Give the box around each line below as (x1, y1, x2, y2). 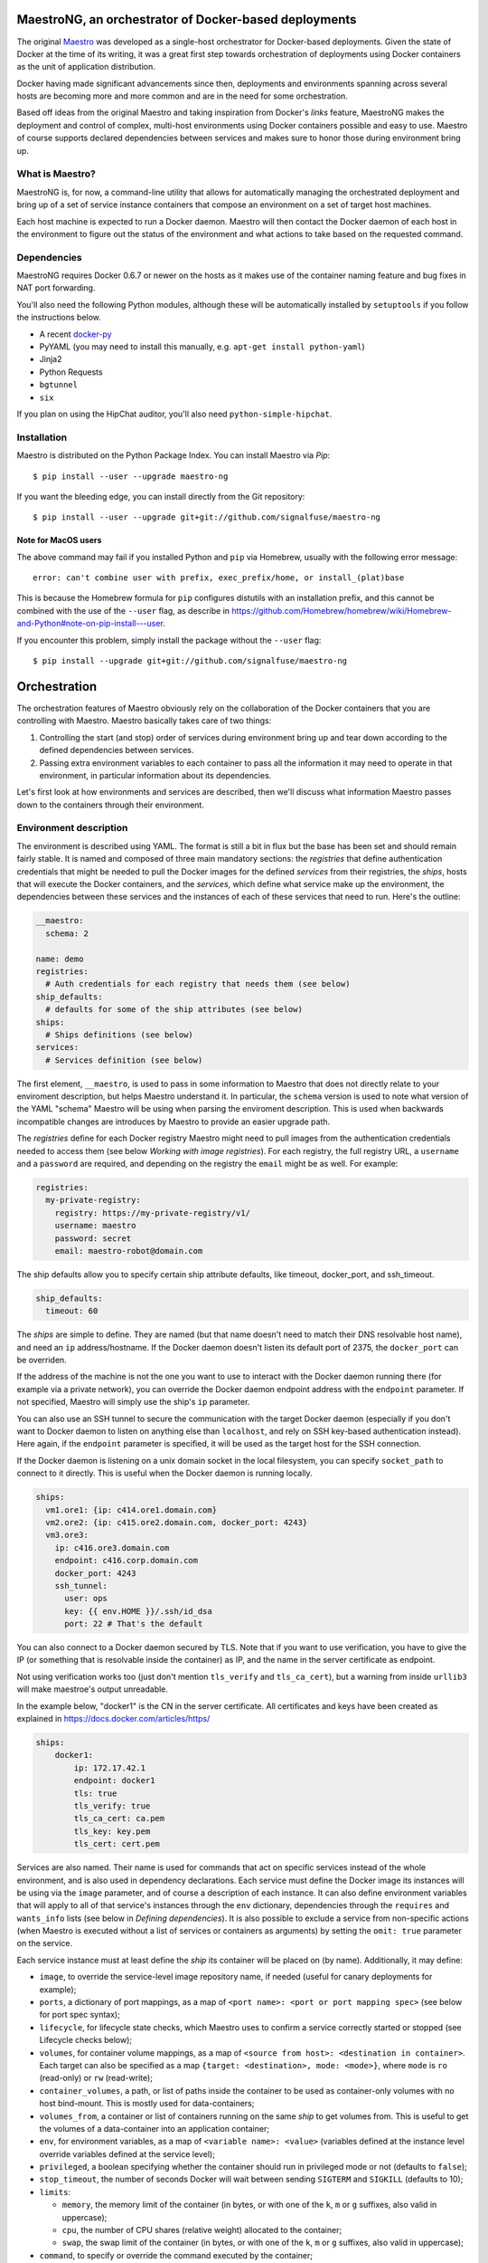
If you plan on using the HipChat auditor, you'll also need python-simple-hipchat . (16, 408, 333, 419)
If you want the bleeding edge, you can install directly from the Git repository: (16, 491, 305, 501)
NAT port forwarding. (16, 282, 96, 293)
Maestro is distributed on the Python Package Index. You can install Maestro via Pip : (16, 450, 331, 461)
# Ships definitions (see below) (45, 1029, 193, 1040)
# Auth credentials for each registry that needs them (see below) (45, 979, 351, 989)
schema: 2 (45, 928, 89, 939)
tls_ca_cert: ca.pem (73, 1813, 165, 1824)
